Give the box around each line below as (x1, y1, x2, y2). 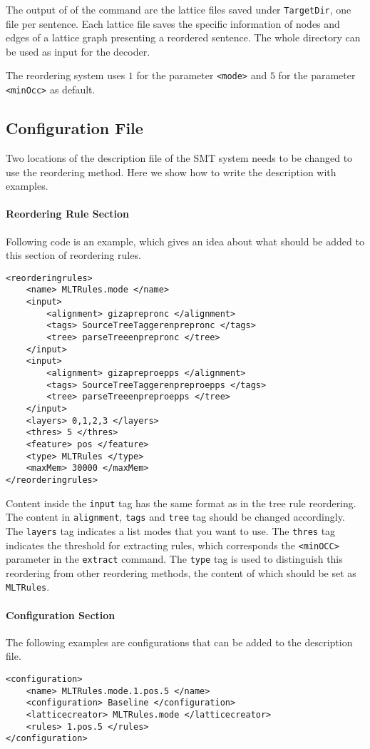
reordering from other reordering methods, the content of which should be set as (6, 565, 356, 580)
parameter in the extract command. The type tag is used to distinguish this (6, 551, 343, 566)
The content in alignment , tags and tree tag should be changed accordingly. (6, 509, 345, 524)
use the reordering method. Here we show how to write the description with (6, 164, 336, 179)
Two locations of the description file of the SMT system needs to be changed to (6, 150, 353, 165)
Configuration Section (6, 607, 115, 622)
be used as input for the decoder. (6, 44, 150, 58)
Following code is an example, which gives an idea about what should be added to (6, 233, 364, 248)
